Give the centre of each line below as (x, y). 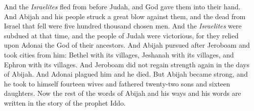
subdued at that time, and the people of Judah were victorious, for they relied (121, 35)
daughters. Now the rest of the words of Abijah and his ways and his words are (123, 93)
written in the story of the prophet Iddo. (65, 102)
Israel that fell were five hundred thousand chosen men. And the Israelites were (123, 26)
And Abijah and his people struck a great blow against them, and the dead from (125, 16)
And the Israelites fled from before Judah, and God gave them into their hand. (122, 6)
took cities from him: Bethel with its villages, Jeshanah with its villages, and (119, 54)
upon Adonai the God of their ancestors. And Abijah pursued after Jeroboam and (127, 45)
